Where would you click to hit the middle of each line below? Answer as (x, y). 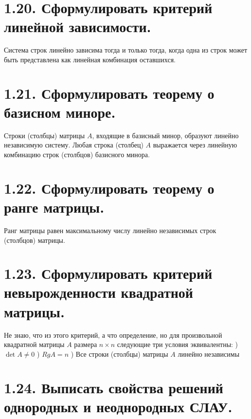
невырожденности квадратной (99, 292)
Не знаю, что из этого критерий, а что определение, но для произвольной (113, 335)
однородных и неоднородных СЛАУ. (118, 406)
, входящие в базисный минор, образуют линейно (165, 135)
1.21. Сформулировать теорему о (109, 93)
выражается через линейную (195, 145)
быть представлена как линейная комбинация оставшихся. (90, 59)
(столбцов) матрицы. (35, 240)
